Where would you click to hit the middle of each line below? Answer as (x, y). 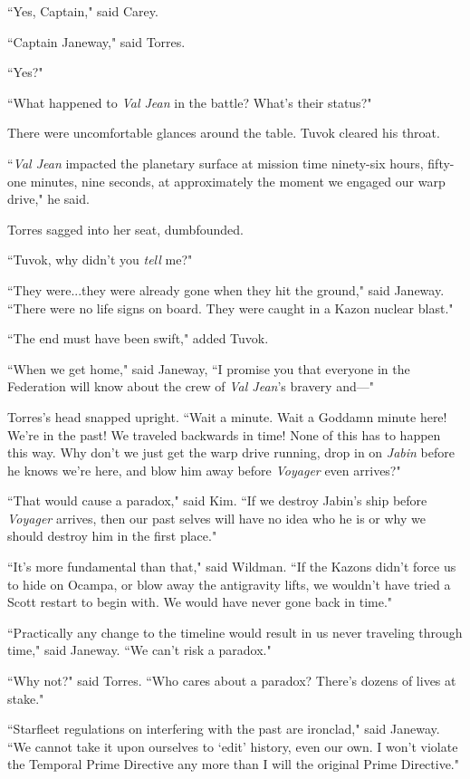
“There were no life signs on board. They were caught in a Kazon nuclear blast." (230, 308)
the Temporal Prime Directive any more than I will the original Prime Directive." (233, 764)
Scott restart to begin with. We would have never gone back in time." (200, 602)
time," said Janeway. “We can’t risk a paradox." (139, 650)
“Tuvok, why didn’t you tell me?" (100, 260)
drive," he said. (48, 199)
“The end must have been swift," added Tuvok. (138, 338)
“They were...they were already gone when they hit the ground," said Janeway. (226, 289)
